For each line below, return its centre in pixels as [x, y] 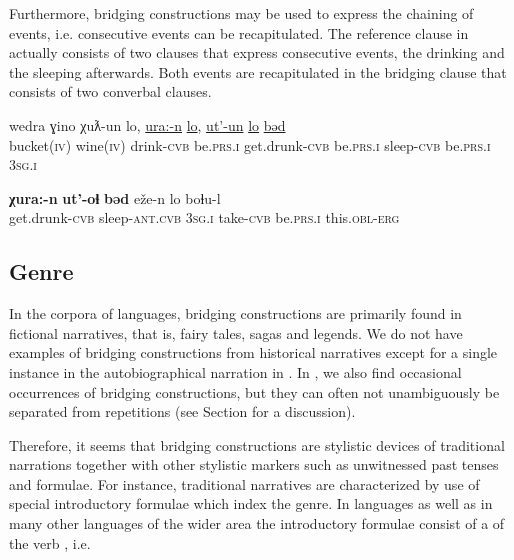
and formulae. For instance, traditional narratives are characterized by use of [244, 483]
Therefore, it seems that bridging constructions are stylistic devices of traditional [257, 444]
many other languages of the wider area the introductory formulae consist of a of [257, 523]
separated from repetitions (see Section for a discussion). [182, 411]
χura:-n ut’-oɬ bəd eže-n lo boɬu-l [115, 197]
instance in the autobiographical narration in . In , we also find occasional [235, 371]
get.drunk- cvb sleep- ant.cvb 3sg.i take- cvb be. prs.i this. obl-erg [204, 217]
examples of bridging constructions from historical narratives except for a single [253, 352]
